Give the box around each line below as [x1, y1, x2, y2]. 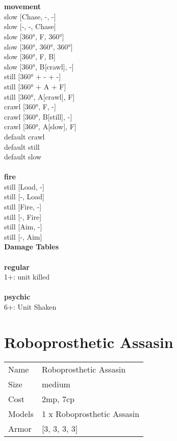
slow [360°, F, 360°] [4, 31, 64, 41]
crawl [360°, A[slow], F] [4, 121, 77, 132]
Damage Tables [4, 241, 59, 252]
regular [4, 261, 30, 272]
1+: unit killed [4, 271, 50, 282]
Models [8, 407, 34, 420]
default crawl [4, 131, 45, 142]
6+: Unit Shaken [4, 301, 57, 312]
